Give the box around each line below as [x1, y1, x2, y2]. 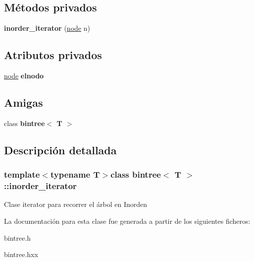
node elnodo [4, 70, 44, 80]
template [4, 168, 40, 181]
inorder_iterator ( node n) [4, 23, 90, 33]
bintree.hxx [4, 249, 38, 260]
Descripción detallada [4, 142, 117, 157]
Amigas [4, 94, 43, 110]
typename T [50, 168, 100, 181]
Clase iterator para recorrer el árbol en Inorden [4, 199, 147, 209]
